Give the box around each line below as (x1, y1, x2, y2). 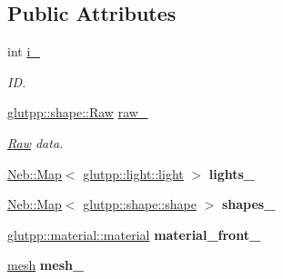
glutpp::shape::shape (83, 194, 197, 214)
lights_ (208, 164, 256, 183)
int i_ (7, 42, 40, 61)
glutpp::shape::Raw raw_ (7, 103, 148, 122)
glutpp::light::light (83, 164, 184, 183)
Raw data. (7, 133, 64, 152)
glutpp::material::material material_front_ (7, 224, 261, 244)
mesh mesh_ (7, 255, 85, 274)
